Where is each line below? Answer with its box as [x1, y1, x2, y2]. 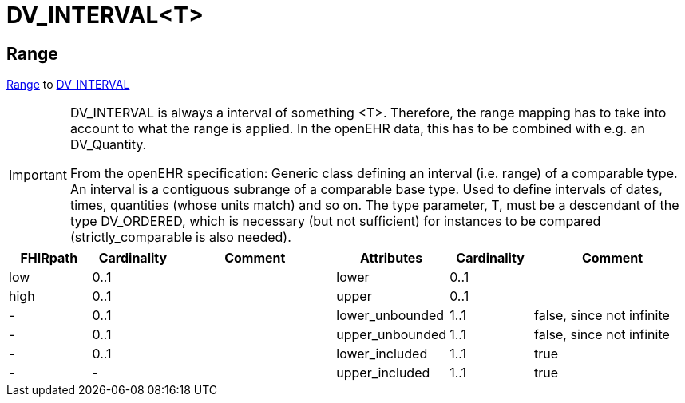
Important [9, 167, 67, 184]
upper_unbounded [336, 326, 447, 343]
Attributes [360, 250, 423, 267]
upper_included [336, 365, 430, 381]
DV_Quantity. [69, 136, 147, 153]
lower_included [336, 346, 428, 362]
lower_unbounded [336, 307, 445, 324]
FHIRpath [20, 250, 78, 267]
